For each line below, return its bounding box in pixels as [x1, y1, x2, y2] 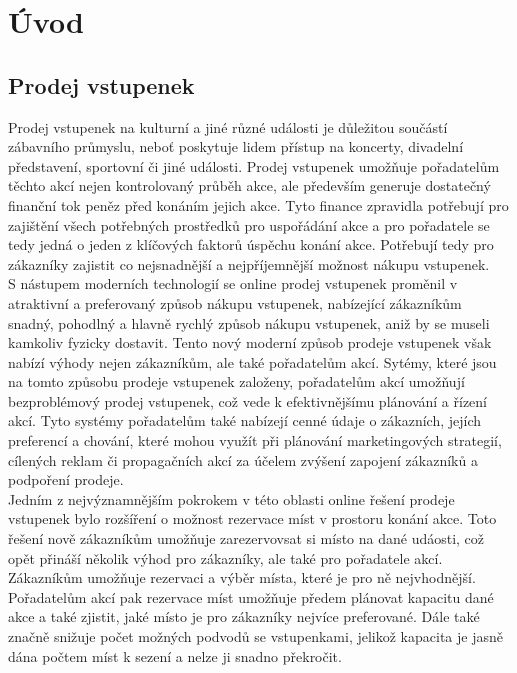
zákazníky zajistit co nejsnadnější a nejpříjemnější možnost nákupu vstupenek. [8, 253, 490, 274]
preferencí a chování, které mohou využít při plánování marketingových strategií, [8, 430, 502, 451]
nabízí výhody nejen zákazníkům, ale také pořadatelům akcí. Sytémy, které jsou [8, 351, 497, 372]
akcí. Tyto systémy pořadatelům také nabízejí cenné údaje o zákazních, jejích [8, 410, 482, 431]
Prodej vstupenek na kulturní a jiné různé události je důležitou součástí [8, 116, 448, 137]
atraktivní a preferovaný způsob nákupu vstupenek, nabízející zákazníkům [8, 292, 462, 313]
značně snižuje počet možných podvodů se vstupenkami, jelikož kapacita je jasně [8, 626, 503, 647]
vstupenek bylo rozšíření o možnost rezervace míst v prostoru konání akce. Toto [8, 508, 497, 529]
